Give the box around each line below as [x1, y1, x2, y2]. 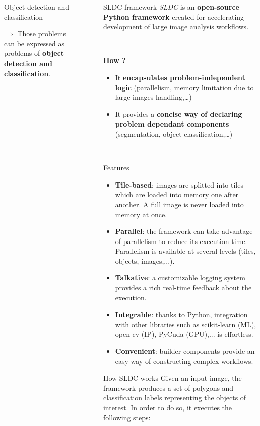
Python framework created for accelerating [103, 11, 244, 22]
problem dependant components [115, 118, 229, 129]
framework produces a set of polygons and [103, 382, 234, 393]
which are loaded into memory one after [115, 189, 239, 200]
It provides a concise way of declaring [115, 108, 242, 119]
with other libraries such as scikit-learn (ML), [115, 319, 256, 329]
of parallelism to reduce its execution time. [115, 235, 247, 246]
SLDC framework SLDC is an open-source [103, 2, 239, 12]
